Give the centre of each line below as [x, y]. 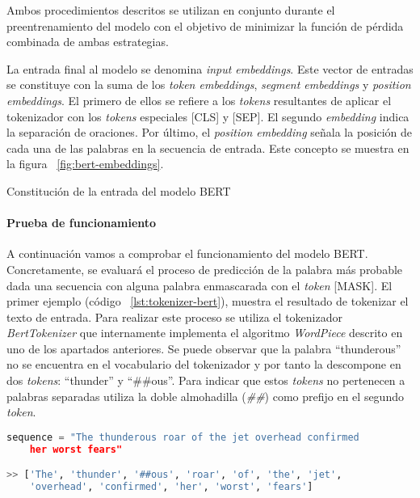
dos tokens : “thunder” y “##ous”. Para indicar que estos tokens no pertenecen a [206, 380]
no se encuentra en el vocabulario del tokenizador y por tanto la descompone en [204, 364]
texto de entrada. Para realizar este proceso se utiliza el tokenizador [174, 317]
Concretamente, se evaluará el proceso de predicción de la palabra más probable [205, 269]
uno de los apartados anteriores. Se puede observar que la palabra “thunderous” [204, 348]
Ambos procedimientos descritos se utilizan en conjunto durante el [171, 10]
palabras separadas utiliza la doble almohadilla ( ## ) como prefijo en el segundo [205, 396]
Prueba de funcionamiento [82, 223]
